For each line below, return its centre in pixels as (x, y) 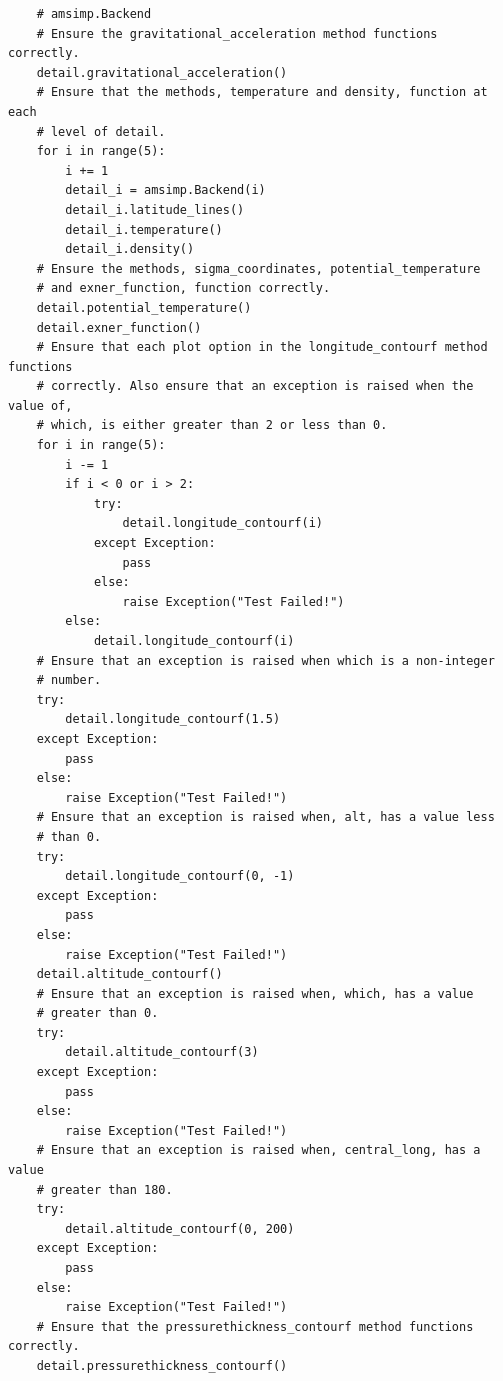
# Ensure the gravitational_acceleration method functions (237, 33)
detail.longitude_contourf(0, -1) (180, 876)
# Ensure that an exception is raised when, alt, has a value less (265, 817)
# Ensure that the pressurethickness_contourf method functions (255, 1326)
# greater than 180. (104, 1189)
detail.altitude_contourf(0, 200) (180, 1228)
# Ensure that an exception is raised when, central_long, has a (258, 1150)
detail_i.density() (130, 249)
